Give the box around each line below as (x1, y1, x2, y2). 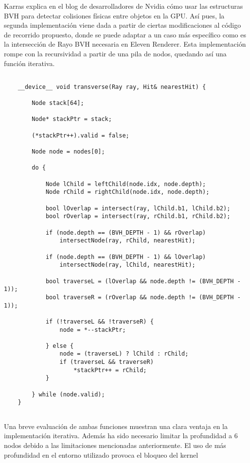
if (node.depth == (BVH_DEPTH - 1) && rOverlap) (45, 229, 206, 236)
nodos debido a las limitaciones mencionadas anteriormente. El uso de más (4, 440, 226, 450)
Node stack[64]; (32, 100, 84, 107)
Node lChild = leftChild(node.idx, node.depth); (45, 180, 206, 188)
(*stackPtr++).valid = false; (32, 132, 129, 139)
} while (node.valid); (32, 391, 105, 398)
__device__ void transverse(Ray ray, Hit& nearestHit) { (18, 83, 206, 90)
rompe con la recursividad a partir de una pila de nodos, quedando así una (4, 48, 227, 58)
